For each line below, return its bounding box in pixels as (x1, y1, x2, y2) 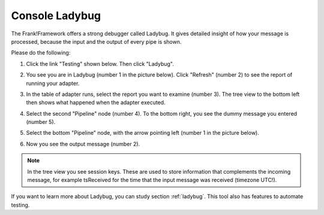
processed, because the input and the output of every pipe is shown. (11, 38, 182, 45)
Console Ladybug (11, 9, 101, 22)
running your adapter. (26, 80, 80, 87)
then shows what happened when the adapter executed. (26, 99, 166, 106)
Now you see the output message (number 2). (26, 140, 140, 147)
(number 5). (26, 119, 56, 126)
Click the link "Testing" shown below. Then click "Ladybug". (26, 60, 174, 67)
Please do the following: (11, 49, 71, 56)
